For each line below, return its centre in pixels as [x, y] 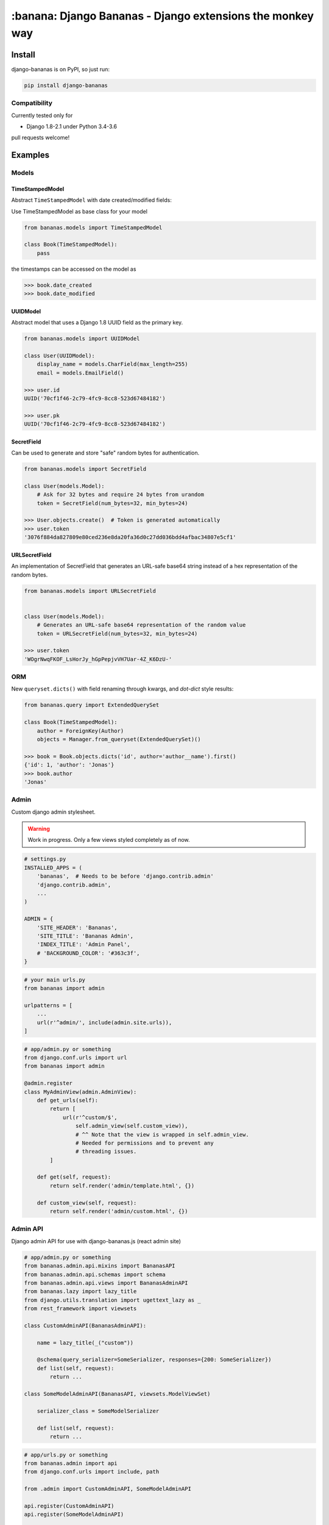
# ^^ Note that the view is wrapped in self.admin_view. [162, 1134]
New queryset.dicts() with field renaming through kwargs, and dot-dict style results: [122, 689]
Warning [39, 829]
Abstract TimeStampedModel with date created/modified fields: [91, 200]
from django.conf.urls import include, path [92, 1472]
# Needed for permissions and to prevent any [144, 1143]
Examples [30, 155]
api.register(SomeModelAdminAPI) [74, 1515]
